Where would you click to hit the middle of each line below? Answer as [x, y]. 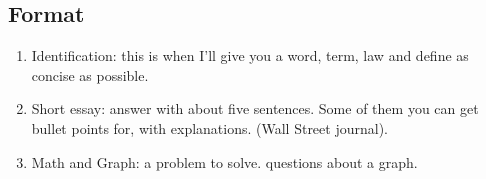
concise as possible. [90, 74]
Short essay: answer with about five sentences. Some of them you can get [255, 108]
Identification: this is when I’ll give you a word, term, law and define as [250, 55]
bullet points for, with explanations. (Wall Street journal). [209, 127]
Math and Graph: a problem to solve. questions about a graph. [224, 161]
